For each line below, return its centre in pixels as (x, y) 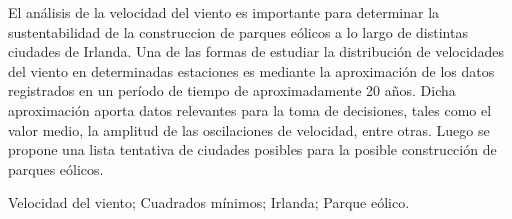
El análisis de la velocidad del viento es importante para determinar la (224, 12)
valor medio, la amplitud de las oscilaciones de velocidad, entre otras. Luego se (249, 129)
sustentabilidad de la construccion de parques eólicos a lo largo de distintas (238, 31)
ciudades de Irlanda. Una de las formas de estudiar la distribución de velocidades (256, 51)
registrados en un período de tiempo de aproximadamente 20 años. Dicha (232, 90)
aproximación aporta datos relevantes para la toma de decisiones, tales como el (250, 109)
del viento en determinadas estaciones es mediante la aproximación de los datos (251, 70)
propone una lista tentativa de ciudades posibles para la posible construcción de (252, 149)
